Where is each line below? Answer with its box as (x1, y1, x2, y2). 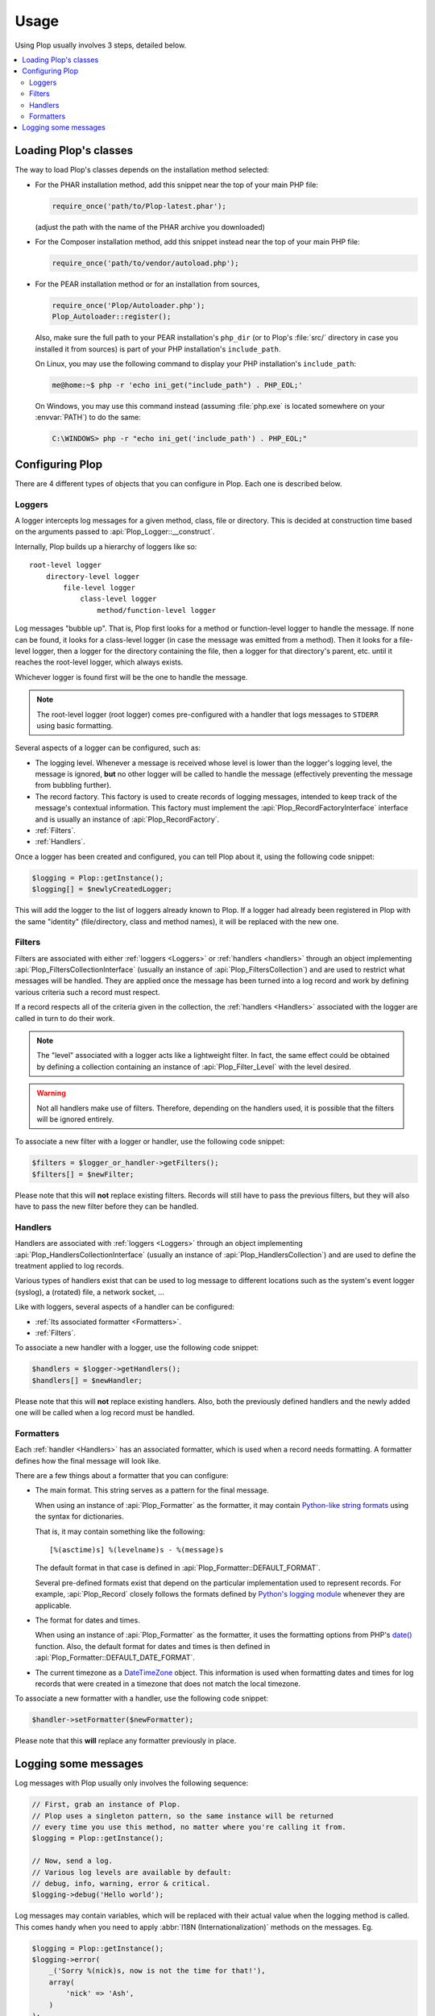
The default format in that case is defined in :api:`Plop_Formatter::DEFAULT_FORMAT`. (35, 1563, 321, 1572)
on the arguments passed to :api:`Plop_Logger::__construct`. (14, 527, 215, 536)
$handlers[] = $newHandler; (31, 1376, 143, 1385)
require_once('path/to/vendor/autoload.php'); (52, 258, 239, 268)
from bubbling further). (35, 781, 112, 790)
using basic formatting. (36, 720, 114, 730)
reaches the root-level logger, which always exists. (14, 657, 184, 667)
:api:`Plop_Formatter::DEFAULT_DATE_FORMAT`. (35, 1653, 195, 1663)
